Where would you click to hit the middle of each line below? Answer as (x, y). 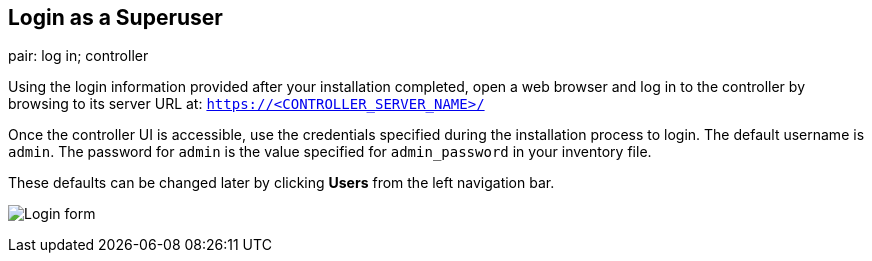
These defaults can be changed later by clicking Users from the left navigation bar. (281, 183)
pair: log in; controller (78, 56)
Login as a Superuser (115, 17)
